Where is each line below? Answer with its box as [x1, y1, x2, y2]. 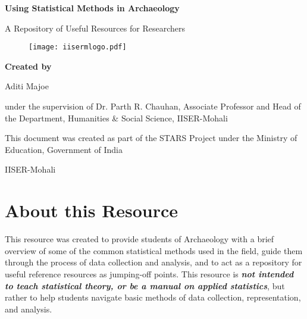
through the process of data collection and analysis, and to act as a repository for [5, 256, 302, 268]
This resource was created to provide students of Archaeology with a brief [5, 233, 274, 245]
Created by [5, 60, 52, 72]
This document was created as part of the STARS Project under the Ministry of [5, 132, 297, 144]
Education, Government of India [5, 143, 123, 155]
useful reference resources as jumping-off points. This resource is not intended [5, 267, 294, 280]
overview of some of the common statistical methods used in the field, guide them [5, 244, 303, 257]
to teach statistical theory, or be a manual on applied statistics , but [5, 279, 285, 292]
